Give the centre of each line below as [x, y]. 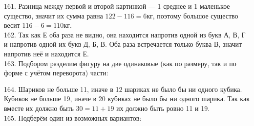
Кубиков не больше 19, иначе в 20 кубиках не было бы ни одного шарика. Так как [127, 99]
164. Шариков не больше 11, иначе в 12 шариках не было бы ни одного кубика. [123, 89]
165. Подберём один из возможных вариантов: [73, 117]
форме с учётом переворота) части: [56, 73]
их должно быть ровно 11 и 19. [163, 108]
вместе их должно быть [39, 108]
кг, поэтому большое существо [192, 15]
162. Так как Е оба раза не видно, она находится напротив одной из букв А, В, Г [125, 34]
